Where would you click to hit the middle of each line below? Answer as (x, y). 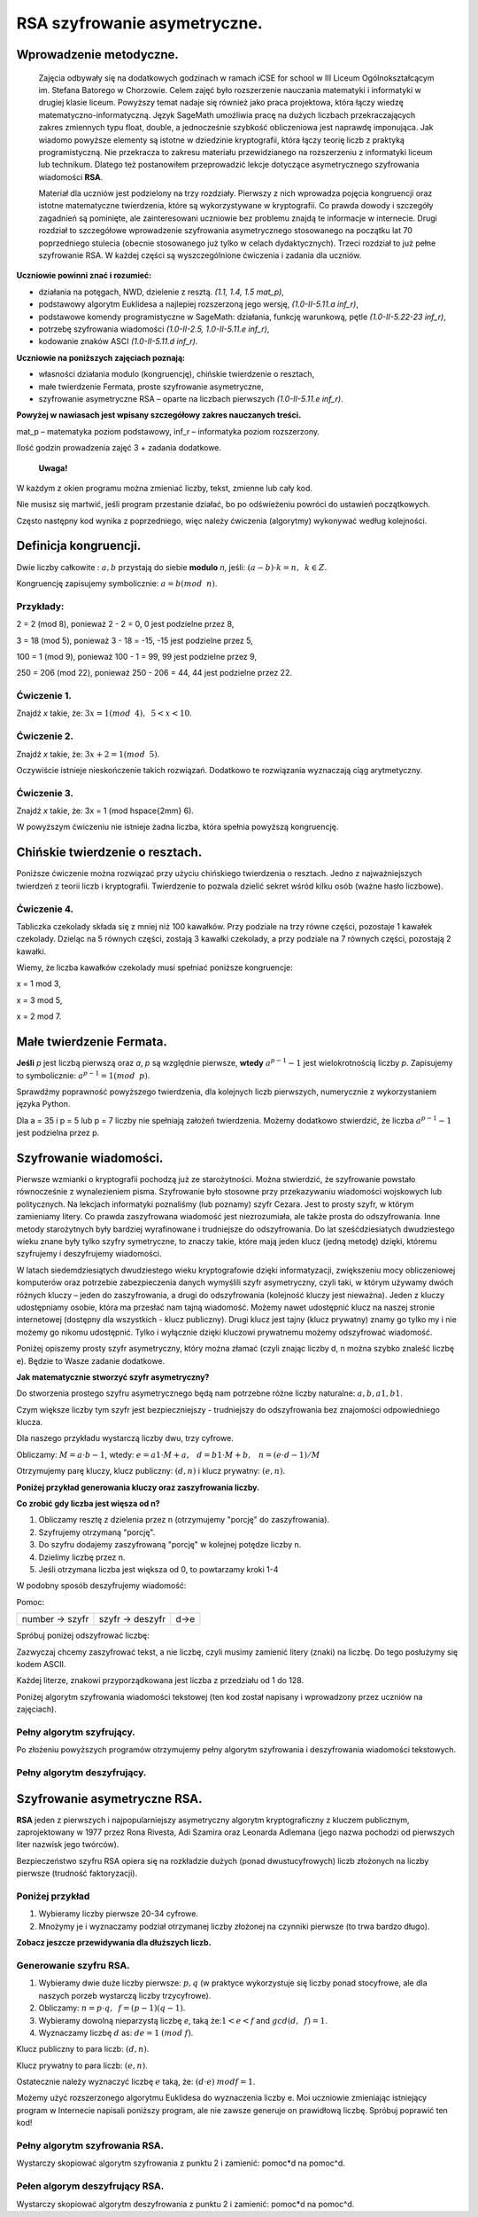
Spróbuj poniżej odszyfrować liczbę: (83, 1635)
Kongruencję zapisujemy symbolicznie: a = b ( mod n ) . (117, 583)
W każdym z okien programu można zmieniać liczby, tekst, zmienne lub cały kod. (165, 488)
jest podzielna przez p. (58, 1133)
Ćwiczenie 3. (45, 793)
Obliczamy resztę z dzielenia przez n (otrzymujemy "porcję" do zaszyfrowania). (184, 1520)
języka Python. (43, 1104)
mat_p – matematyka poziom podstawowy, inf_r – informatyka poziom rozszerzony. (168, 431)
